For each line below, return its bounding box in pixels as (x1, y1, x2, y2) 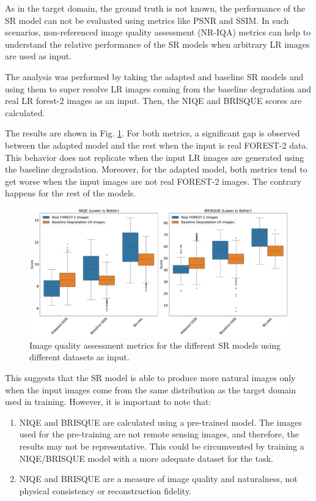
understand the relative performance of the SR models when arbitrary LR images (5, 37, 310, 50)
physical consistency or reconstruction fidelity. (19, 484, 192, 497)
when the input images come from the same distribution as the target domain (5, 383, 296, 396)
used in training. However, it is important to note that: (5, 395, 211, 408)
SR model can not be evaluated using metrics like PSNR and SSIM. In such (5, 13, 289, 26)
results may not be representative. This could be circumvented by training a (19, 440, 304, 452)
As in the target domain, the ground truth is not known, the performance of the (5, 2, 306, 14)
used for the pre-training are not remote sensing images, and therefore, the (19, 428, 299, 440)
